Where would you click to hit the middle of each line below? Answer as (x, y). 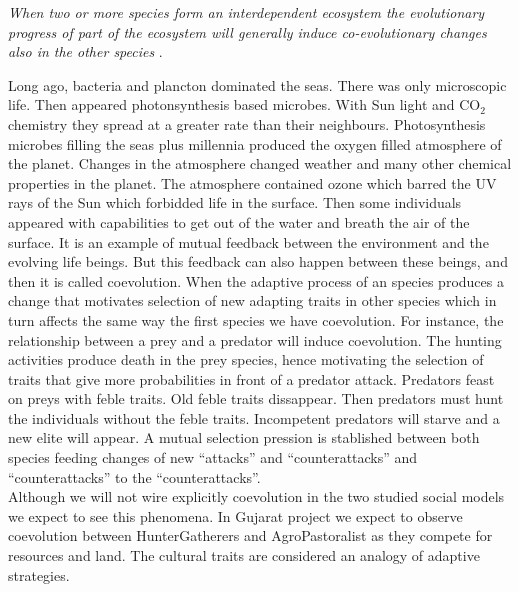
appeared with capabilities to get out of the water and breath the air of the (239, 221)
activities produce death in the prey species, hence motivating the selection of (246, 359)
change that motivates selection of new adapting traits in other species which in (252, 300)
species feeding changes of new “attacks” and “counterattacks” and (213, 457)
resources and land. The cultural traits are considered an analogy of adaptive (244, 555)
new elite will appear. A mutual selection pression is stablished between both (244, 437)
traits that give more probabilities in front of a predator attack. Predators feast (251, 378)
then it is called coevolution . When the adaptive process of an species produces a (256, 280)
